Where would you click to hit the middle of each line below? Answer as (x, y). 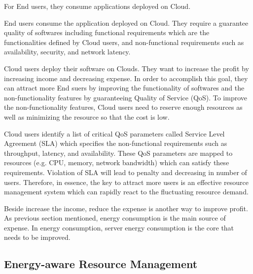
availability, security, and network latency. (67, 52)
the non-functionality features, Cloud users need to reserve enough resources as (123, 107)
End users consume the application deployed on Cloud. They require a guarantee (126, 23)
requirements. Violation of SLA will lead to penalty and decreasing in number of (126, 172)
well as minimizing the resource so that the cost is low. (87, 116)
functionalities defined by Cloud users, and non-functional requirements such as (124, 42)
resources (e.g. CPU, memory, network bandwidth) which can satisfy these (117, 162)
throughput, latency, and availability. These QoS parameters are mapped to (118, 153)
